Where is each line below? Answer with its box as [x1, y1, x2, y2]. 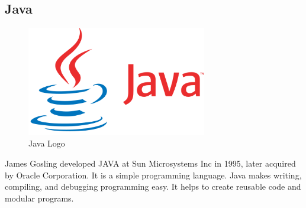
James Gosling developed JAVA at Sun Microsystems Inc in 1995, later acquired [5, 157, 296, 169]
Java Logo [28, 137, 65, 149]
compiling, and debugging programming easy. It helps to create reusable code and [5, 180, 301, 193]
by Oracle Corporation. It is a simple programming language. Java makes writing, [5, 168, 302, 181]
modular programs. [5, 191, 74, 204]
